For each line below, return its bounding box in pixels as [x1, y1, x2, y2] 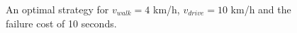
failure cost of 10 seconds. [6, 15, 117, 30]
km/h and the [230, 2, 291, 16]
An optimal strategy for [6, 2, 109, 16]
